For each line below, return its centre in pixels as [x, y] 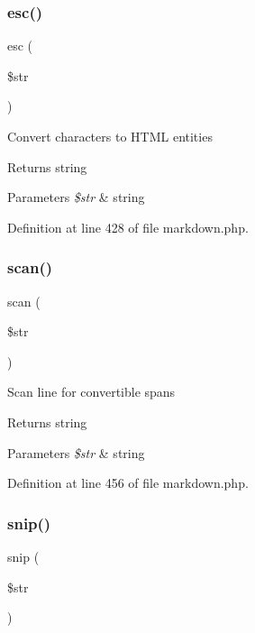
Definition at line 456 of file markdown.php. [128, 483]
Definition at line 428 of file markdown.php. [128, 227]
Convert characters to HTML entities [110, 136]
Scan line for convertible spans [91, 392]
